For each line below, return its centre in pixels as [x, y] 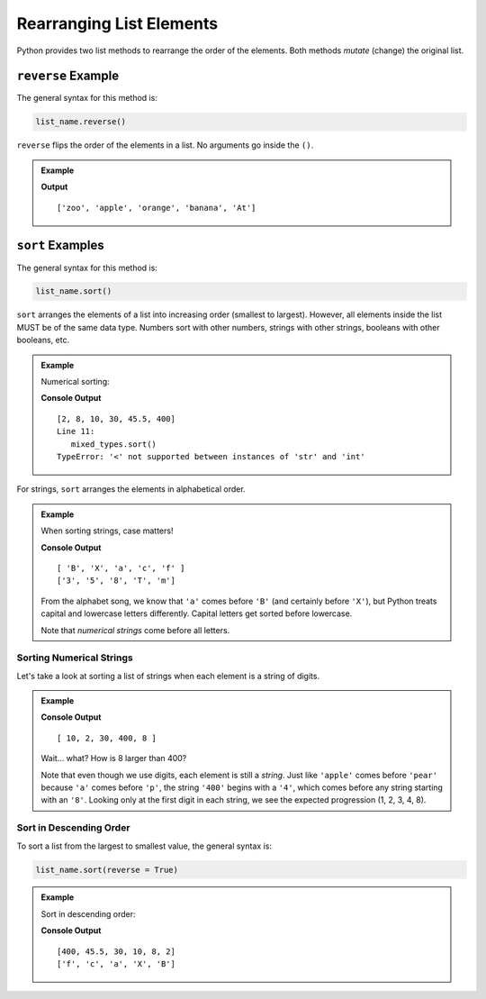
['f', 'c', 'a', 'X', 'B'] [116, 964]
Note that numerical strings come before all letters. [135, 630]
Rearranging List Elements [117, 23]
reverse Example [68, 76]
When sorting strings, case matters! [107, 531]
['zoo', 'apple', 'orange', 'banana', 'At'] [157, 208]
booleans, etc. [43, 340]
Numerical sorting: [75, 382]
